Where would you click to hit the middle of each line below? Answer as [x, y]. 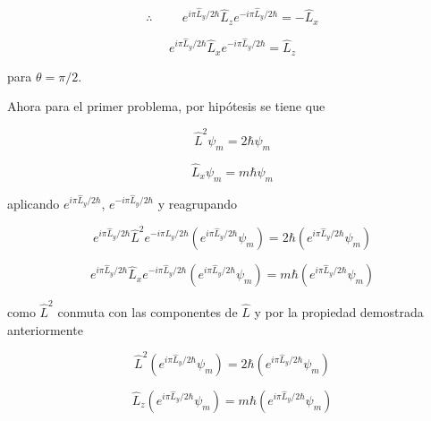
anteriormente [45, 329]
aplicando [34, 204]
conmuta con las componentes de [148, 312]
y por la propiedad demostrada [339, 312]
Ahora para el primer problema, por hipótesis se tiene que [166, 106]
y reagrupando [198, 204]
